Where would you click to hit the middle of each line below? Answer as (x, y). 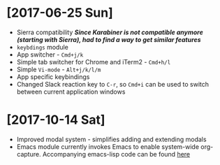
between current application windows (71, 92)
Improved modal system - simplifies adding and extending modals (111, 139)
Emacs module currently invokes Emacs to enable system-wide (108, 146)
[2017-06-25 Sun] (60, 13)
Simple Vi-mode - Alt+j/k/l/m (59, 69)
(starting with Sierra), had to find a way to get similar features (109, 39)
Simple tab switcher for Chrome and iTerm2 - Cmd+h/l (94, 62)
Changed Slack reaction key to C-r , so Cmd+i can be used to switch (113, 84)
